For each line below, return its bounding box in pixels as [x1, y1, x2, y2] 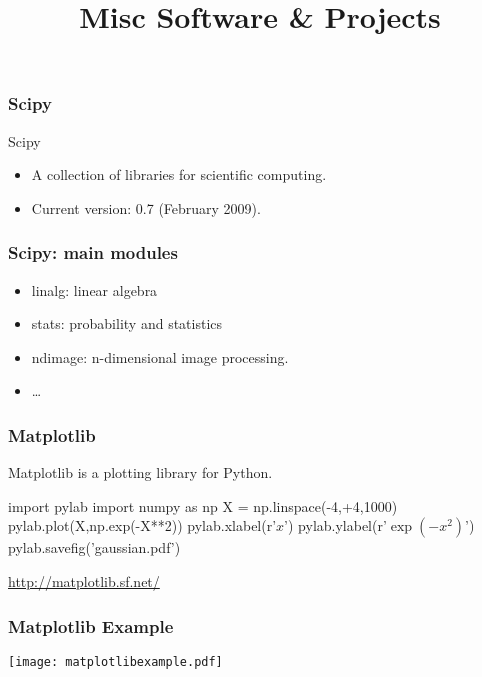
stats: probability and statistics [31, 313, 223, 334]
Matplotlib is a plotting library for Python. [8, 462, 273, 483]
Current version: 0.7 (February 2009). [31, 197, 261, 218]
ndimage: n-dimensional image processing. [31, 346, 289, 367]
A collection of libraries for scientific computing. [31, 164, 327, 185]
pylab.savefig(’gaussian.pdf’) [8, 537, 181, 558]
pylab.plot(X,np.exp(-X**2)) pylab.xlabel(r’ [8, 515, 277, 536]
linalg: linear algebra [31, 279, 158, 300]
